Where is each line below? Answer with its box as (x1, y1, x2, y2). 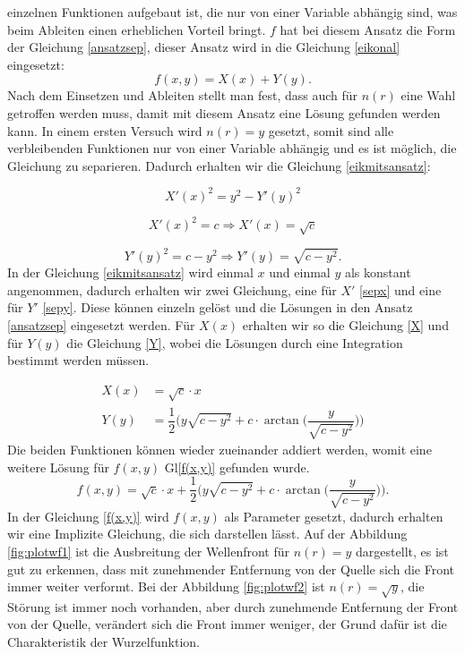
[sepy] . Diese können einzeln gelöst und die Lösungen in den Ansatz (42, 298, 413, 317)
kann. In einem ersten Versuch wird (7, 121, 202, 140)
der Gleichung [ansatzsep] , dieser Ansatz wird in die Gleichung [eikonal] (7, 38, 400, 56)
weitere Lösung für (7, 457, 109, 476)
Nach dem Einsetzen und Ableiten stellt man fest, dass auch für (7, 86, 358, 105)
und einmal (269, 263, 331, 282)
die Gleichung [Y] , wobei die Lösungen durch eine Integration (66, 333, 403, 352)
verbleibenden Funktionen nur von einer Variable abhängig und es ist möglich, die (7, 139, 457, 157)
